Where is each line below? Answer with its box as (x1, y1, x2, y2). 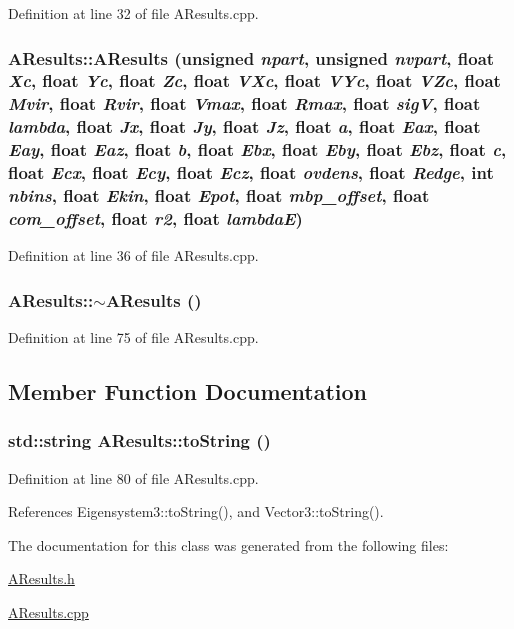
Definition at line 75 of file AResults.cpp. (8, 327, 259, 348)
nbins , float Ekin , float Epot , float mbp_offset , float (8, 183, 430, 208)
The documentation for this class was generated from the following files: (8, 534, 449, 555)
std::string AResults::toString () (8, 428, 271, 453)
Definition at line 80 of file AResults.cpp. (8, 467, 259, 488)
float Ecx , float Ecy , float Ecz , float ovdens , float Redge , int (8, 160, 494, 185)
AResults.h (8, 568, 75, 589)
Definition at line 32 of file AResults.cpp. (8, 3, 259, 23)
